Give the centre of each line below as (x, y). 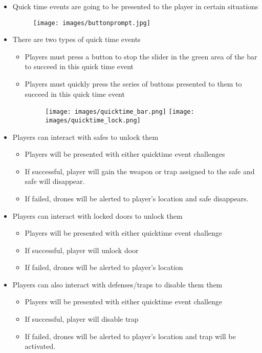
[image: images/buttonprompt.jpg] (92, 23)
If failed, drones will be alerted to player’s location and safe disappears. (137, 198)
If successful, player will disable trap (82, 319)
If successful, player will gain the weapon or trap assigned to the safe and (140, 171)
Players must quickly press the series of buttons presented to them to (133, 84)
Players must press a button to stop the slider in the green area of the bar (141, 56)
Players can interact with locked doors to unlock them (97, 215)
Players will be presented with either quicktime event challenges (125, 154)
